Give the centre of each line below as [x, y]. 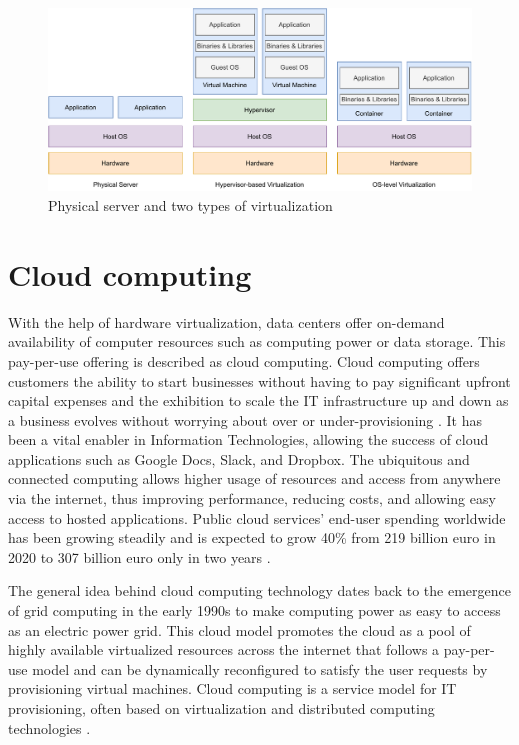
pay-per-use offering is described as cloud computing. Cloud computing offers [244, 360]
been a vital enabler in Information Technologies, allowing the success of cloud [248, 439]
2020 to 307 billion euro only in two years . [139, 556]
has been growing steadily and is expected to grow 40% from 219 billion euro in [252, 537]
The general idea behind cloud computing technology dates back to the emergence [259, 590]
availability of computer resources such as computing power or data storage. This [257, 341]
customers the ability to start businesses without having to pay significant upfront [259, 380]
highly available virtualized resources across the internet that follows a [224, 649]
